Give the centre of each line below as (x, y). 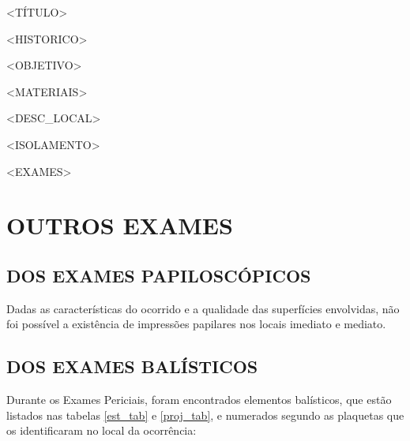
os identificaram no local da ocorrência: (102, 430)
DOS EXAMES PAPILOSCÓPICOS (159, 275)
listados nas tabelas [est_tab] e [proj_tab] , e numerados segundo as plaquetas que (205, 415)
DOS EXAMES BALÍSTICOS (132, 366)
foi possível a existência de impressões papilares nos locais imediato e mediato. (196, 324)
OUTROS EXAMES (120, 225)
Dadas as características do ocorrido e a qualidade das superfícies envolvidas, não (203, 308)
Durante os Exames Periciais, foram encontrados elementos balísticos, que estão (199, 400)
